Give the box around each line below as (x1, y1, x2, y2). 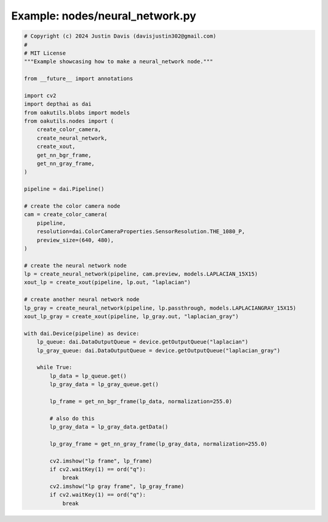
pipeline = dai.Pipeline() (24, 186, 104, 192)
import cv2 (24, 92, 56, 99)
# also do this (49, 415, 95, 422)
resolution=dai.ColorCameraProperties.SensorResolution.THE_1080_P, (36, 228, 245, 235)
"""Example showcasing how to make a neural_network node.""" (24, 58, 213, 65)
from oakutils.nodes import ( (24, 118, 114, 124)
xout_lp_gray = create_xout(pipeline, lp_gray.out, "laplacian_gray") (24, 313, 239, 320)
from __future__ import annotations (24, 75, 134, 82)
